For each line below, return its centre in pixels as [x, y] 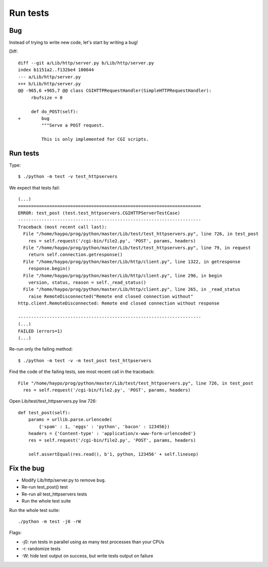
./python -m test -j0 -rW [50, 521]
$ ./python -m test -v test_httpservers [68, 177]
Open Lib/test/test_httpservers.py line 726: [53, 401]
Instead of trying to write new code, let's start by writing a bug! [74, 43]
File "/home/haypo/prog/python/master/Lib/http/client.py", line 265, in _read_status [132, 289]
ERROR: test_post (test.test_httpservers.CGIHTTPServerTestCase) [99, 213]
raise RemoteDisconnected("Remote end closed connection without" [111, 296]
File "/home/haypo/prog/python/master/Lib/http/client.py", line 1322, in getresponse [132, 261]
